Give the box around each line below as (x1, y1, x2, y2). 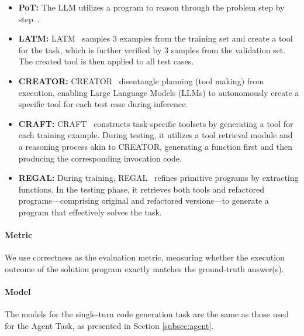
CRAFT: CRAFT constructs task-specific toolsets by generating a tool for (18, 117, 293, 129)
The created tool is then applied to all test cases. (18, 55, 194, 67)
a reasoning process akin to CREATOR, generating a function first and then (18, 140, 292, 152)
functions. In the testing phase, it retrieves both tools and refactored (18, 183, 264, 195)
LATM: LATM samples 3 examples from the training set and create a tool (18, 32, 293, 44)
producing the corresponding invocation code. (18, 152, 182, 164)
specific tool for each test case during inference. (18, 98, 188, 110)
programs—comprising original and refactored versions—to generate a (18, 194, 269, 207)
